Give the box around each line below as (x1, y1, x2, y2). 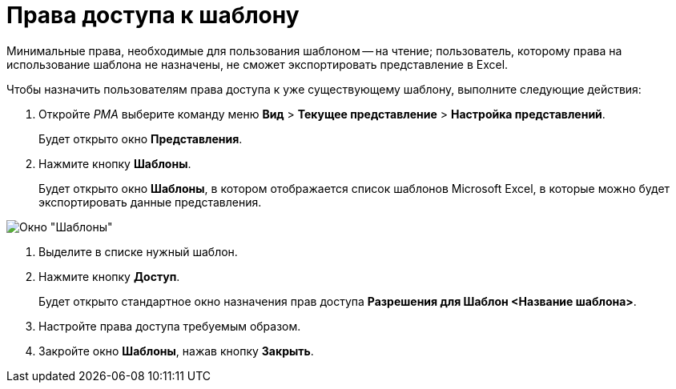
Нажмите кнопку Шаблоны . (38, 156, 191, 170)
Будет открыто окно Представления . (38, 131, 243, 146)
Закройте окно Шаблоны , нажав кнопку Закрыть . (38, 343, 314, 358)
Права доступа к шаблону (6, 2, 300, 29)
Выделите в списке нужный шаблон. (38, 244, 238, 259)
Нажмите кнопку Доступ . (38, 269, 180, 283)
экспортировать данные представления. (38, 194, 262, 209)
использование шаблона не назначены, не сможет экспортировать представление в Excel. (6, 57, 509, 71)
